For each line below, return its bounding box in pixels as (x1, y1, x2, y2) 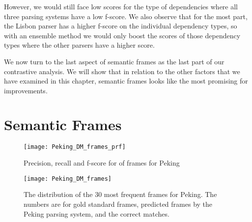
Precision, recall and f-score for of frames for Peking (24, 158, 180, 168)
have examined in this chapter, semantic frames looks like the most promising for (4, 76, 248, 86)
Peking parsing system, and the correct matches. (24, 208, 169, 219)
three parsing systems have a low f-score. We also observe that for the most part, (4, 11, 248, 21)
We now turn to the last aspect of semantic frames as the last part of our (4, 56, 224, 66)
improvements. (4, 85, 48, 95)
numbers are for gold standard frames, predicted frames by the (24, 198, 213, 209)
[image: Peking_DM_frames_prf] (24, 143, 126, 151)
